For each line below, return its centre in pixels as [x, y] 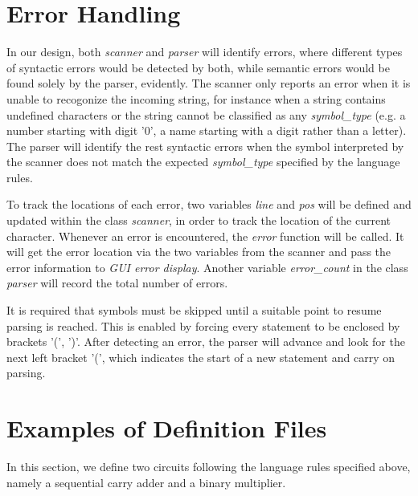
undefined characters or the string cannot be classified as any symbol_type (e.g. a [206, 114]
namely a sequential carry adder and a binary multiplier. [146, 482]
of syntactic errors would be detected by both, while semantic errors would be [198, 67]
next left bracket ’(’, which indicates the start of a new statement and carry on [201, 357]
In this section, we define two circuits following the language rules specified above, [209, 467]
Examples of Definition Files [167, 428]
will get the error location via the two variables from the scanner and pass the [199, 252]
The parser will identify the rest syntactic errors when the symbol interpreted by [205, 146]
